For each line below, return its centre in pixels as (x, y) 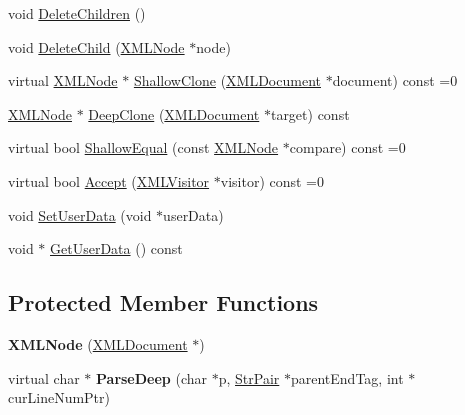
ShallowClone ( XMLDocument (227, 80)
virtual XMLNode (63, 80)
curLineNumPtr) (59, 397)
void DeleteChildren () (77, 13)
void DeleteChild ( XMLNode (96, 46)
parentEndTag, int (347, 377)
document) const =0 (395, 80)
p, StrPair (249, 377)
